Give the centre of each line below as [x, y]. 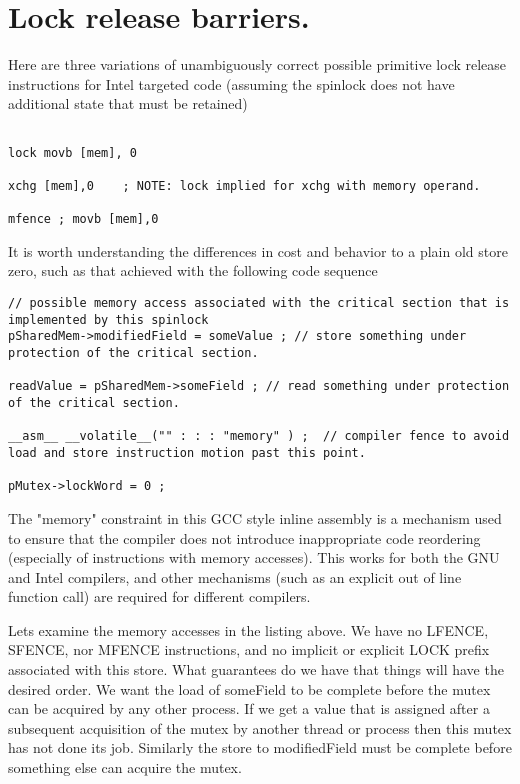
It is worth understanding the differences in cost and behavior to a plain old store [258, 250]
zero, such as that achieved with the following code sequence [193, 270]
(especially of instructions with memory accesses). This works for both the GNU [254, 557]
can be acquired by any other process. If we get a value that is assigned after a [249, 708]
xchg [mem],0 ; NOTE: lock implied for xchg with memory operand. [244, 185]
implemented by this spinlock [108, 319]
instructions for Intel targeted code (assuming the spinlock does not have [231, 83]
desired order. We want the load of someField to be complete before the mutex [249, 688]
